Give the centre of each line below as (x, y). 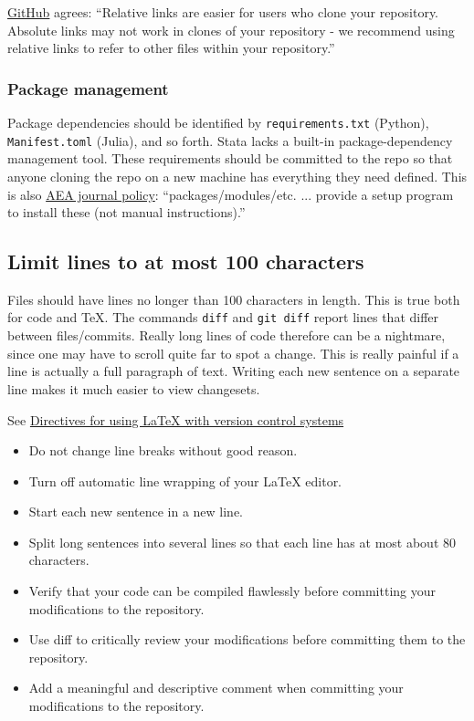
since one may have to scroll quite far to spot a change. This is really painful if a (233, 353)
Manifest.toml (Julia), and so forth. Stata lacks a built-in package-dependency (230, 140)
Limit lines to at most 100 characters (186, 261)
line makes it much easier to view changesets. (134, 388)
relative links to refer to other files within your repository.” (171, 48)
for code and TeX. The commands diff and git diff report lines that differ (223, 317)
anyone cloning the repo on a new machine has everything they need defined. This (237, 176)
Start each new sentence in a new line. (136, 512)
